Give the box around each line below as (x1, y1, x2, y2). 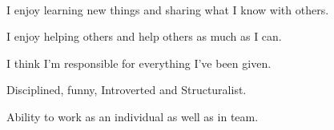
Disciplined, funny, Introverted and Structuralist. (6, 81, 247, 98)
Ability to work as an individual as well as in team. (6, 108, 259, 124)
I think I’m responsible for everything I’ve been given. (6, 54, 272, 71)
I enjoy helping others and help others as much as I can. (6, 28, 282, 45)
